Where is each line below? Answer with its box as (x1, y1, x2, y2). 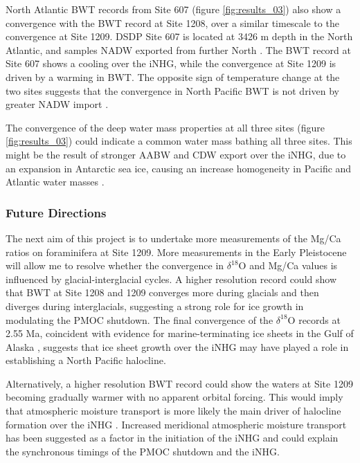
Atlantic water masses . (6, 174, 105, 189)
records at (298, 312, 341, 327)
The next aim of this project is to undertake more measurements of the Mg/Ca (6, 230, 341, 245)
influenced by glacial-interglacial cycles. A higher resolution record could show (6, 271, 336, 286)
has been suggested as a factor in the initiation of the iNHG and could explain (6, 430, 339, 445)
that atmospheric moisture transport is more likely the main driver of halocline (6, 403, 341, 418)
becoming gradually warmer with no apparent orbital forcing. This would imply (6, 390, 343, 404)
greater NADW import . (6, 97, 109, 111)
